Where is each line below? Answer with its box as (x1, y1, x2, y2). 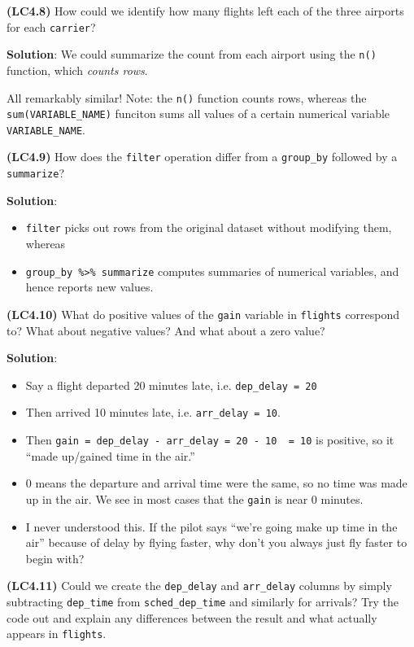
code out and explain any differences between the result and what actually (7, 609, 377, 626)
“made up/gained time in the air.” (25, 447, 195, 464)
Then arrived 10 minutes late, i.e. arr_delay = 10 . (25, 404, 281, 421)
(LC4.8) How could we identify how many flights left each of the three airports (7, 2, 404, 19)
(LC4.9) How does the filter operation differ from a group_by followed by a (7, 148, 398, 165)
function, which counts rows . (7, 61, 148, 78)
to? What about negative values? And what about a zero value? (7, 321, 325, 339)
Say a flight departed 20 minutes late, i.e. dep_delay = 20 (25, 376, 317, 393)
